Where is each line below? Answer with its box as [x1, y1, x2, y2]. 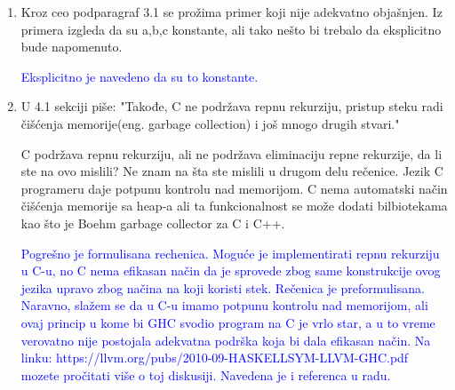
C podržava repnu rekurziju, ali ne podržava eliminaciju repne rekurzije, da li [20, 144, 443, 163]
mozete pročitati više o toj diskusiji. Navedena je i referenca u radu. [20, 365, 391, 384]
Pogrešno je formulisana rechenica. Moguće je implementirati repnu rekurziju [20, 243, 440, 262]
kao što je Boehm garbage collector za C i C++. [20, 213, 285, 232]
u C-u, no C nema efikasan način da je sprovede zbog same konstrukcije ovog [20, 261, 441, 280]
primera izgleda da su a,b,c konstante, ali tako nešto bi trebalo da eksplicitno [20, 20, 442, 38]
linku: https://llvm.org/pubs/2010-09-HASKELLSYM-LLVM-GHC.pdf [20, 348, 409, 367]
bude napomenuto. [20, 37, 123, 56]
